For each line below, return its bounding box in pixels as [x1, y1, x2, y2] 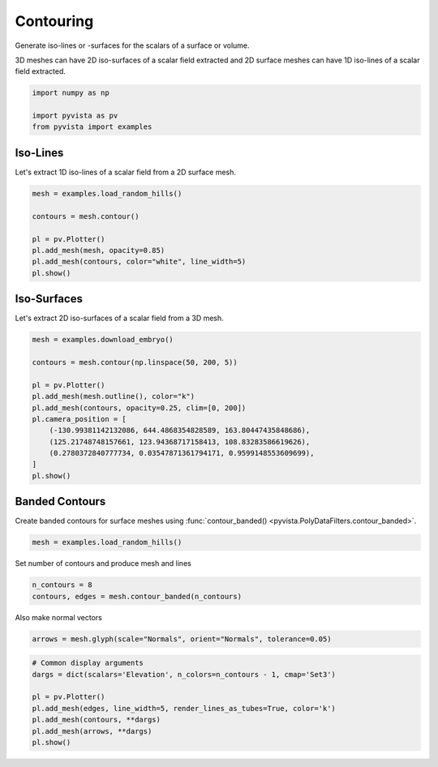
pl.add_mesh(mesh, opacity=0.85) [32, 246, 165, 255]
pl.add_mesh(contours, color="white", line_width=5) [32, 257, 247, 267]
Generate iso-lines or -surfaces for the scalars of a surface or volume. [15, 41, 251, 50]
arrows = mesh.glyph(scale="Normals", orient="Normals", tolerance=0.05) [32, 634, 332, 644]
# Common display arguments [32, 658, 144, 668]
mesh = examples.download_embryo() [32, 335, 174, 345]
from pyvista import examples [32, 122, 152, 131]
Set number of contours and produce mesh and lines [15, 559, 192, 568]
